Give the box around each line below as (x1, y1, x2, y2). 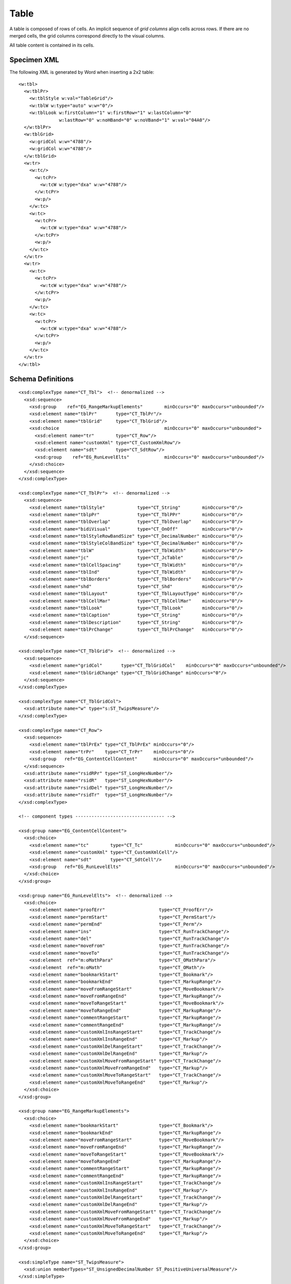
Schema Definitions (9, 374, 74, 383)
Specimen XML (9, 55, 59, 64)
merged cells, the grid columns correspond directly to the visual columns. (9, 32, 165, 39)
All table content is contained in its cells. (9, 42, 95, 48)
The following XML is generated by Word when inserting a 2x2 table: (9, 69, 155, 75)
